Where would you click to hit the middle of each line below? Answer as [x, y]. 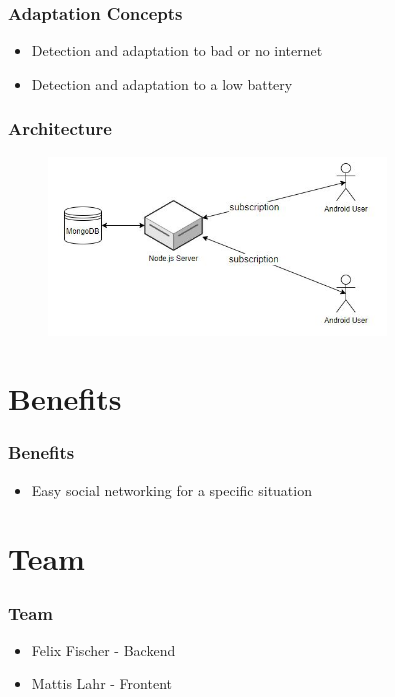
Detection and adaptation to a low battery [162, 83]
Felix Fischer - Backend [103, 649]
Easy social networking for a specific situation [171, 489]
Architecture [60, 128]
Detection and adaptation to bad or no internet [177, 50]
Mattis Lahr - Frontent [101, 683]
